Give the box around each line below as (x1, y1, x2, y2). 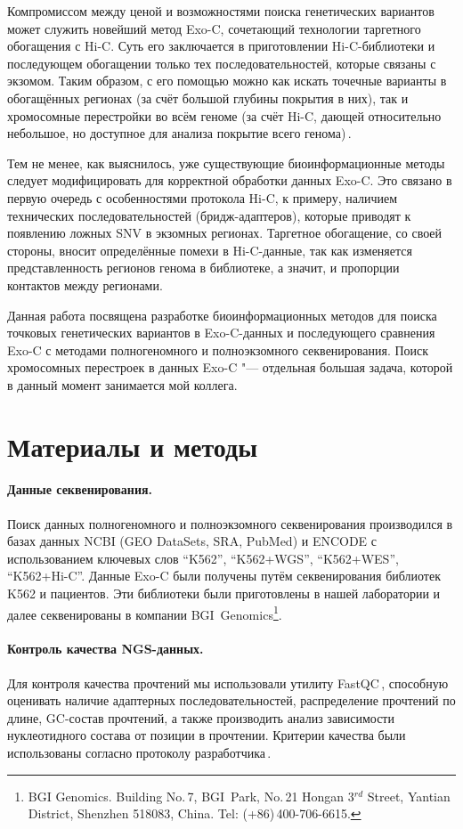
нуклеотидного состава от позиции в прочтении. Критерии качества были (7, 726, 406, 744)
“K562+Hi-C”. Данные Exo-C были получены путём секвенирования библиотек (7, 566, 441, 585)
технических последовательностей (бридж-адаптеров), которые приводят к (7, 206, 411, 224)
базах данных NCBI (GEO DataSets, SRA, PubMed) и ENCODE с (7, 532, 378, 550)
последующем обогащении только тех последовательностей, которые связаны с (7, 53, 436, 72)
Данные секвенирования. (7, 480, 153, 499)
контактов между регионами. (7, 275, 163, 294)
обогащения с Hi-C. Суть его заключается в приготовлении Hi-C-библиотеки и (7, 37, 435, 55)
